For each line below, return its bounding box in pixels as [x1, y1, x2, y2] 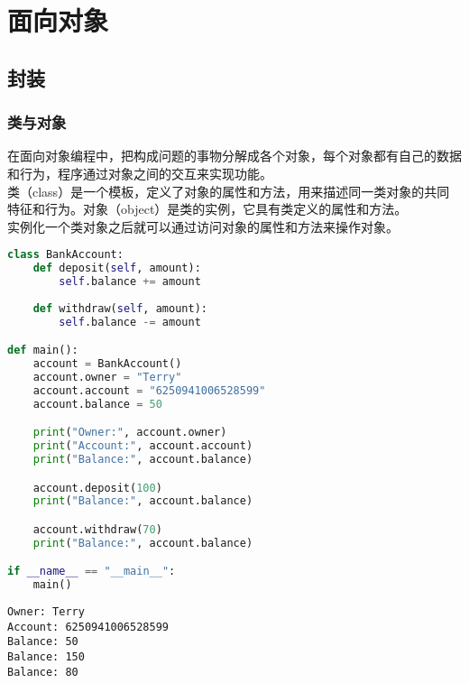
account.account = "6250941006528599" [32, 383, 266, 397]
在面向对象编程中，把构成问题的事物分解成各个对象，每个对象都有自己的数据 [7, 146, 462, 165]
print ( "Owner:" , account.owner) [32, 426, 227, 439]
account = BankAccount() [32, 357, 182, 371]
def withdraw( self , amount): [32, 301, 207, 315]
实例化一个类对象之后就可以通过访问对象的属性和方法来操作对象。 [7, 217, 399, 235]
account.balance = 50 [32, 397, 162, 411]
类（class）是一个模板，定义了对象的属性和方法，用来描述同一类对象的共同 [7, 181, 450, 200]
